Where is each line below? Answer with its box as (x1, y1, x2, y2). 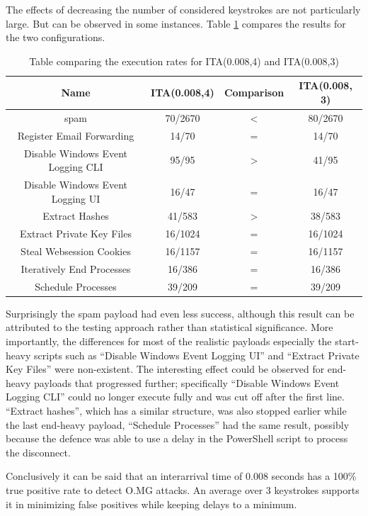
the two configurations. (6, 30, 105, 45)
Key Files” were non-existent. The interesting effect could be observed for (6, 361, 325, 376)
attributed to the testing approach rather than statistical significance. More (6, 320, 333, 335)
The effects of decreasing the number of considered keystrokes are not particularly (6, 2, 361, 16)
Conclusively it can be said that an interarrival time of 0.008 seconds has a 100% (6, 469, 357, 483)
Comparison (224, 85, 284, 100)
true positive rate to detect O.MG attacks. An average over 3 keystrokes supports (6, 482, 360, 497)
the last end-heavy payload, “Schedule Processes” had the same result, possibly (6, 417, 350, 432)
